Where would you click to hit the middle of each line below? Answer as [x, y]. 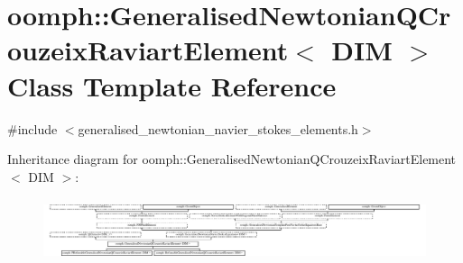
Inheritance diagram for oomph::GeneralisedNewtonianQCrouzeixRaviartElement [232, 159]
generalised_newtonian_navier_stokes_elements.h [218, 128]
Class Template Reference [172, 85]
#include [32, 128]
